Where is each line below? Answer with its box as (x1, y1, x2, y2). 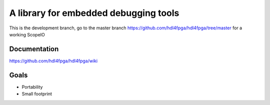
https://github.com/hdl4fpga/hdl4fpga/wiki (9, 58, 97, 64)
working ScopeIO (9, 31, 45, 37)
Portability (21, 84, 43, 90)
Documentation (9, 45, 59, 53)
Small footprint (21, 91, 52, 97)
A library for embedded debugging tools (9, 7, 179, 18)
